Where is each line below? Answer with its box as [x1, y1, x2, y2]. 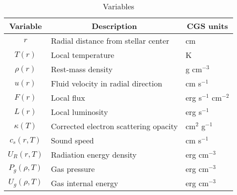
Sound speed [51, 135, 94, 146]
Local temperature [51, 49, 115, 60]
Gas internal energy [51, 177, 118, 189]
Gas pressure [51, 163, 95, 174]
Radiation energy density [51, 149, 137, 160]
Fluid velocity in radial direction [51, 78, 163, 89]
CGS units [187, 20, 228, 31]
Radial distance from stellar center [51, 35, 169, 46]
